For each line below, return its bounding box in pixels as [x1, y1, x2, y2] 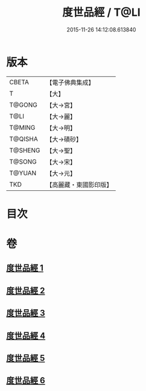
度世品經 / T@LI [62, 5, 141, 19]
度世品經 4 [6, 330, 46, 341]
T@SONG [9, 157, 37, 165]
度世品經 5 [6, 353, 45, 364]
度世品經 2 [6, 286, 45, 296]
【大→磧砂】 [46, 135, 83, 143]
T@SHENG [9, 146, 40, 155]
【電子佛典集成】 [46, 78, 95, 87]
